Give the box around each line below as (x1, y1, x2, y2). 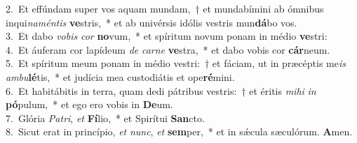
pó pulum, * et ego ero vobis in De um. (6, 97, 173, 112)
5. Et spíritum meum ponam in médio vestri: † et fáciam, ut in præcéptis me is (6, 56, 346, 70)
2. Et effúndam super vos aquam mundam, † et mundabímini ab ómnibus (6, 1, 324, 15)
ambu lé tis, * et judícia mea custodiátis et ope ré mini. (6, 69, 235, 84)
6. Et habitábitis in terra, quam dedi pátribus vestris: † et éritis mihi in (6, 83, 316, 98)
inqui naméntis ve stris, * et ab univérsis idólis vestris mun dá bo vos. (6, 15, 297, 29)
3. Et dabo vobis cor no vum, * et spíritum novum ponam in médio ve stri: (6, 29, 328, 43)
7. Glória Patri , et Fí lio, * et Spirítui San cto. (6, 110, 205, 125)
